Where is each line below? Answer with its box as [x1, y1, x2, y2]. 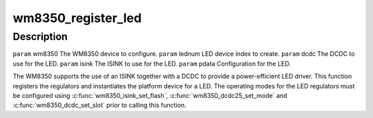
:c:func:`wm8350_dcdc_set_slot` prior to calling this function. [12, 101, 186, 110]
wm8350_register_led [12, 10, 142, 26]
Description [12, 30, 68, 43]
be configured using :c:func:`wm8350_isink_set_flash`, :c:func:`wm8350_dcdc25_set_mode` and [12, 91, 287, 99]
